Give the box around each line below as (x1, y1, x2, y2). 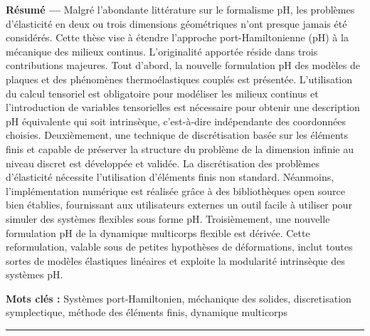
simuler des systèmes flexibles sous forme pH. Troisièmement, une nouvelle (6, 211, 330, 226)
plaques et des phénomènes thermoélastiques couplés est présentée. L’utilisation (6, 71, 353, 86)
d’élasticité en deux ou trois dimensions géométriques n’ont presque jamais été (6, 16, 347, 31)
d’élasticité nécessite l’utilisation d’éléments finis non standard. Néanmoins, (6, 169, 334, 184)
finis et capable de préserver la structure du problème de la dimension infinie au (6, 141, 354, 156)
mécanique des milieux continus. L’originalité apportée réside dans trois (6, 43, 318, 58)
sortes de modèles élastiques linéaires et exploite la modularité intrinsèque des (6, 253, 345, 268)
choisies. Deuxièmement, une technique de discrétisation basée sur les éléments (6, 127, 349, 142)
